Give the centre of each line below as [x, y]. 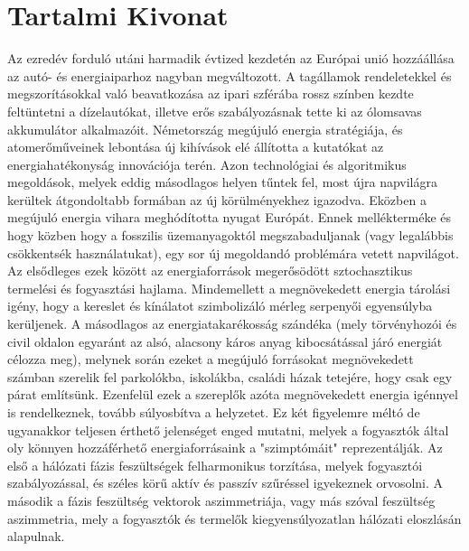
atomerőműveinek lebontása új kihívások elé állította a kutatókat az [196, 147]
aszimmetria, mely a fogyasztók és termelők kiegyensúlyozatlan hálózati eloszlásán [234, 518]
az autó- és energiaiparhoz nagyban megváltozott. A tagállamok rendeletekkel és [230, 75]
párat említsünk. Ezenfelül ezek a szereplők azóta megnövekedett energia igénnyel [233, 394]
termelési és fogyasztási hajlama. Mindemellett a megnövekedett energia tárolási [229, 288]
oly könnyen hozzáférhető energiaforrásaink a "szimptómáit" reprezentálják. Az [225, 448]
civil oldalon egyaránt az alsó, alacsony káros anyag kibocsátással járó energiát [225, 341]
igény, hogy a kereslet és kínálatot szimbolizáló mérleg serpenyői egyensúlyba [220, 306]
